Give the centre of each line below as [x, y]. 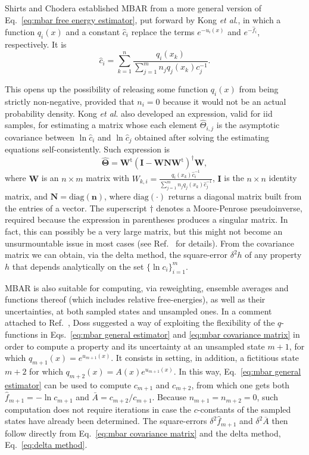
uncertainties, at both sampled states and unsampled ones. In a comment [138, 311]
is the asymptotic [248, 125]
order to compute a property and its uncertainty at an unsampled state [135, 346]
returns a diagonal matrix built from [235, 196]
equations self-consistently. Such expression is [88, 149]
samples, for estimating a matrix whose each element [101, 125]
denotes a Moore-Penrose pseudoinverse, [229, 208]
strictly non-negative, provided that [70, 101]
